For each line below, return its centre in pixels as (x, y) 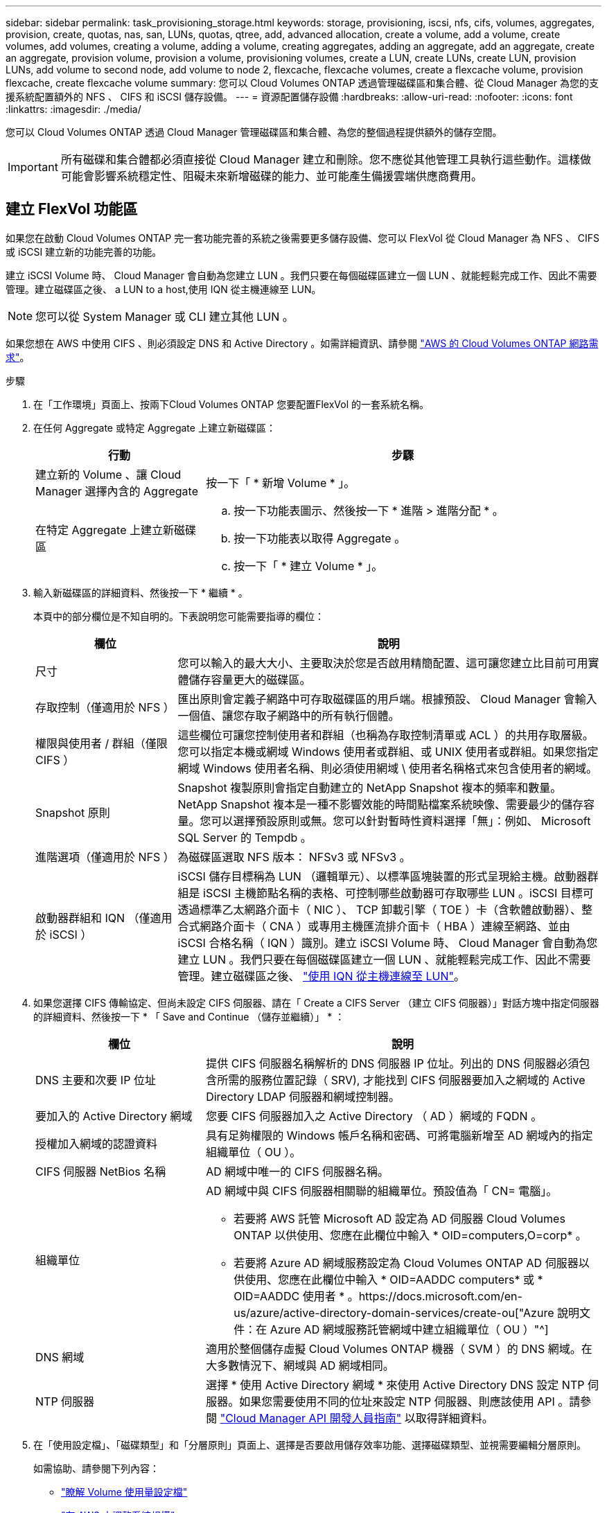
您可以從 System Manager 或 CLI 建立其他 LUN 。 (165, 316)
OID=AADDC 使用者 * (289, 1296)
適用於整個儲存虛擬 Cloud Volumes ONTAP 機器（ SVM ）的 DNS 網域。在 (399, 1348)
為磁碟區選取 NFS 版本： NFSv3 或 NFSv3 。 (294, 857)
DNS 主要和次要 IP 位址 (96, 1080)
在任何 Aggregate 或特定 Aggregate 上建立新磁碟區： (155, 427)
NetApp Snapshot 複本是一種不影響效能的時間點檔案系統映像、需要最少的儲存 (380, 804)
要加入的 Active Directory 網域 (114, 1116)
